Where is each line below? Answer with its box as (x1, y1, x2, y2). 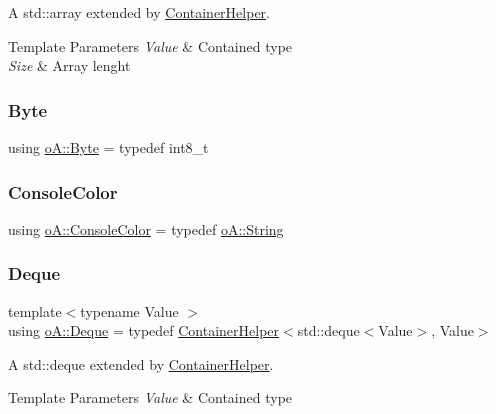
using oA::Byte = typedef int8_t (8, 137, 209, 157)
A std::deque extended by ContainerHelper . (8, 353, 274, 374)
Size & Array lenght (8, 55, 131, 76)
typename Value (80, 300, 179, 321)
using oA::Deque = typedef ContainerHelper (8, 320, 280, 341)
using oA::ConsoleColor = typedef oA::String (8, 218, 284, 239)
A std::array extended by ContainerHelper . (8, 2, 271, 22)
